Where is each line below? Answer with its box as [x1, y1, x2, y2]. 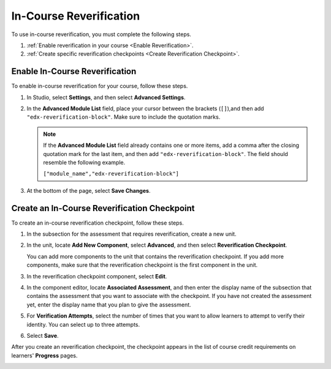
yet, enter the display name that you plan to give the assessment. [26, 300, 191, 308]
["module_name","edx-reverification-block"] [43, 170, 180, 177]
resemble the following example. [43, 158, 126, 166]
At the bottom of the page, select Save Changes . [26, 187, 151, 194]
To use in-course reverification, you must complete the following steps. [11, 31, 191, 38]
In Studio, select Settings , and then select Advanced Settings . [26, 94, 186, 101]
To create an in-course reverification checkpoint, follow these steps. [11, 219, 184, 226]
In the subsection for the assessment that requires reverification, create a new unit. [26, 230, 237, 238]
